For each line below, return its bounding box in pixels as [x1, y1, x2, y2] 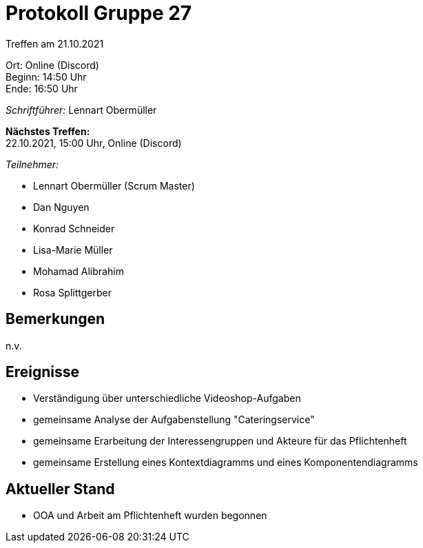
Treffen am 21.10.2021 [6, 37, 104, 50]
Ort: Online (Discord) [6, 59, 99, 71]
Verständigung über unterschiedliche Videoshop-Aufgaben [33, 392, 301, 405]
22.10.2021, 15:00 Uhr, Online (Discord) [6, 136, 182, 149]
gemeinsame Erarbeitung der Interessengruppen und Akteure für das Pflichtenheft [33, 435, 407, 447]
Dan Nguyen [33, 201, 90, 213]
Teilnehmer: [6, 158, 59, 170]
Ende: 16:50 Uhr [6, 82, 78, 94]
